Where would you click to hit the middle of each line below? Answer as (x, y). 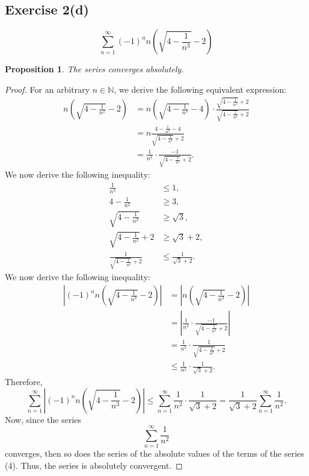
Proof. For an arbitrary (47, 89)
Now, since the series (43, 419)
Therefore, (24, 381)
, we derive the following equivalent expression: (200, 89)
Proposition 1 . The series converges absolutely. (94, 69)
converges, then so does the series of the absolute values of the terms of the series (154, 453)
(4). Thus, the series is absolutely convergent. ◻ (94, 465)
